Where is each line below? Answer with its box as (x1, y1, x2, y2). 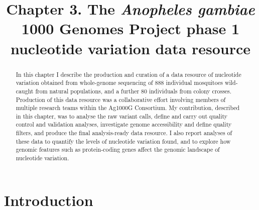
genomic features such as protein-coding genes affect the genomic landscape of (16, 145, 220, 154)
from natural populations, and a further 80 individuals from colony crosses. (35, 86, 232, 95)
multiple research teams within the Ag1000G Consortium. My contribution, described (16, 103, 240, 112)
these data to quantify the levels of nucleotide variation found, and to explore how (16, 137, 231, 145)
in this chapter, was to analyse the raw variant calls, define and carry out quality (16, 112, 228, 120)
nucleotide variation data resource (10, 38, 251, 58)
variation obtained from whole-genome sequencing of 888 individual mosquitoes (16, 78, 223, 87)
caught (16, 86, 34, 95)
